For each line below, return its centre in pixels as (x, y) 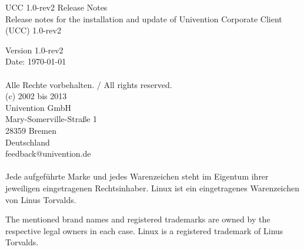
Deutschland (28, 142)
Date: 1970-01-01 (36, 61)
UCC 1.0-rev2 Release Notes (56, 7)
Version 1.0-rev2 (34, 50)
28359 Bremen (31, 130)
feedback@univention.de (48, 153)
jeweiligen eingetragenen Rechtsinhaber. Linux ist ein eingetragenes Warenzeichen (153, 187)
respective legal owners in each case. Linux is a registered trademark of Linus (144, 230)
